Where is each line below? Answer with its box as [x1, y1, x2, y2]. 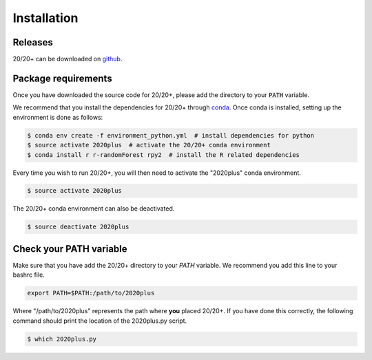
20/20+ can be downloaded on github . [12, 55, 123, 63]
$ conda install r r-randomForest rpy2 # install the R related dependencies [27, 151, 300, 158]
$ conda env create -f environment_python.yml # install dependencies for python [27, 131, 315, 139]
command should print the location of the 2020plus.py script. [12, 317, 187, 325]
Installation [12, 10, 79, 25]
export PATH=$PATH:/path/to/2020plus [27, 289, 155, 297]
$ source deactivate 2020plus [27, 223, 130, 231]
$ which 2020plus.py [27, 335, 96, 343]
